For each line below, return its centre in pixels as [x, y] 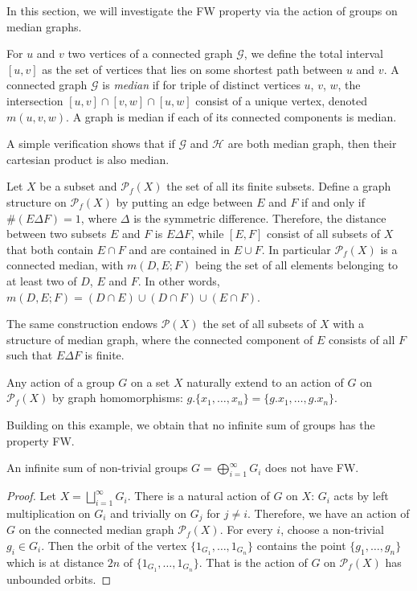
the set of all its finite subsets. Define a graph [279, 186]
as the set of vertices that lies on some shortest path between [192, 69]
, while [207, 234]
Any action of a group [61, 382]
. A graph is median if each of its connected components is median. [231, 116]
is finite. [104, 355]
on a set [150, 382]
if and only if [333, 201]
